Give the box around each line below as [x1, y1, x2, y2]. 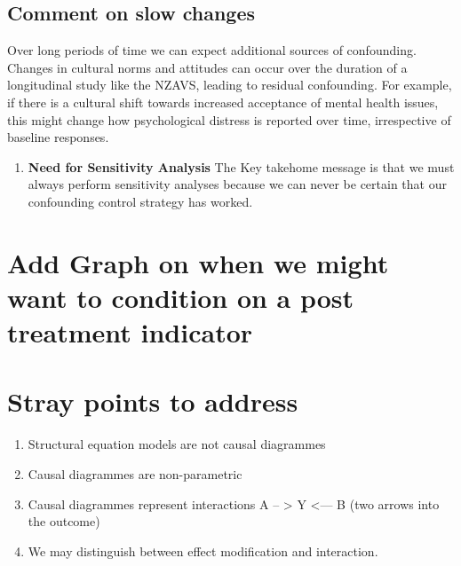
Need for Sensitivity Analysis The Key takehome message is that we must [28, 157, 455, 176]
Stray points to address [7, 383, 298, 420]
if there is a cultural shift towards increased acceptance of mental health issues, [7, 92, 439, 111]
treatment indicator [7, 314, 253, 350]
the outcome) [28, 512, 100, 531]
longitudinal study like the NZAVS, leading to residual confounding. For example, [7, 75, 452, 94]
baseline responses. [7, 128, 109, 146]
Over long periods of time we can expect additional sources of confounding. [7, 41, 417, 59]
